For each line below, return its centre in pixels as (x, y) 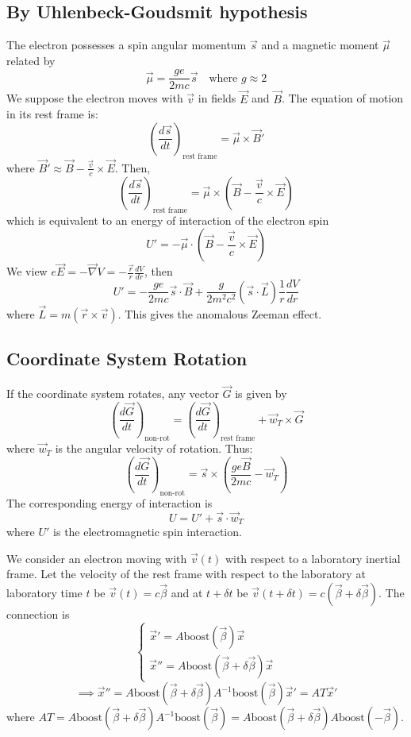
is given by (261, 394)
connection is (38, 614)
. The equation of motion (342, 98)
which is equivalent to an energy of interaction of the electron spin (168, 220)
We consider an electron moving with (97, 558)
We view (27, 271)
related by (31, 60)
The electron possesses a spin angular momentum (127, 45)
